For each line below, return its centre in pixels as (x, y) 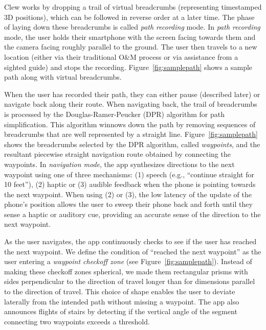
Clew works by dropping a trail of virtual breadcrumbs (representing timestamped (133, 7)
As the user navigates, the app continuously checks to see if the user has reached (130, 241)
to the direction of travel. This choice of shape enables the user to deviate (120, 291)
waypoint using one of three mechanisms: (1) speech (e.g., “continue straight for (129, 174)
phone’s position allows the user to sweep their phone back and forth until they (128, 204)
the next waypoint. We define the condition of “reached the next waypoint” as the (133, 251)
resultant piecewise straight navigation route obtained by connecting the (117, 154)
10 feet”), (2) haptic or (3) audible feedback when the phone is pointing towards (130, 184)
